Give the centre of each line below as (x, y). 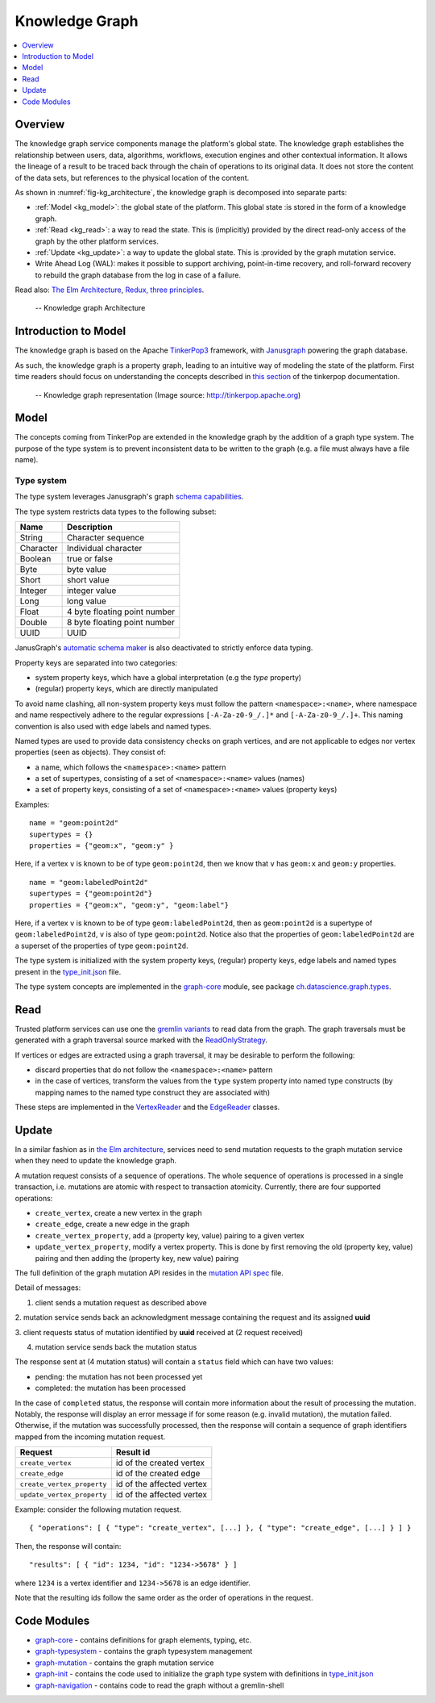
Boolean (35, 559)
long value (86, 601)
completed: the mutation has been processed (110, 1388)
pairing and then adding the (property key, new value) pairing (137, 1258)
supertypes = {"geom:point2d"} (91, 894)
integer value (91, 591)
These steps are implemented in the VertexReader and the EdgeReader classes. (147, 1107)
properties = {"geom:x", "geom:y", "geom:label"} (129, 905)
